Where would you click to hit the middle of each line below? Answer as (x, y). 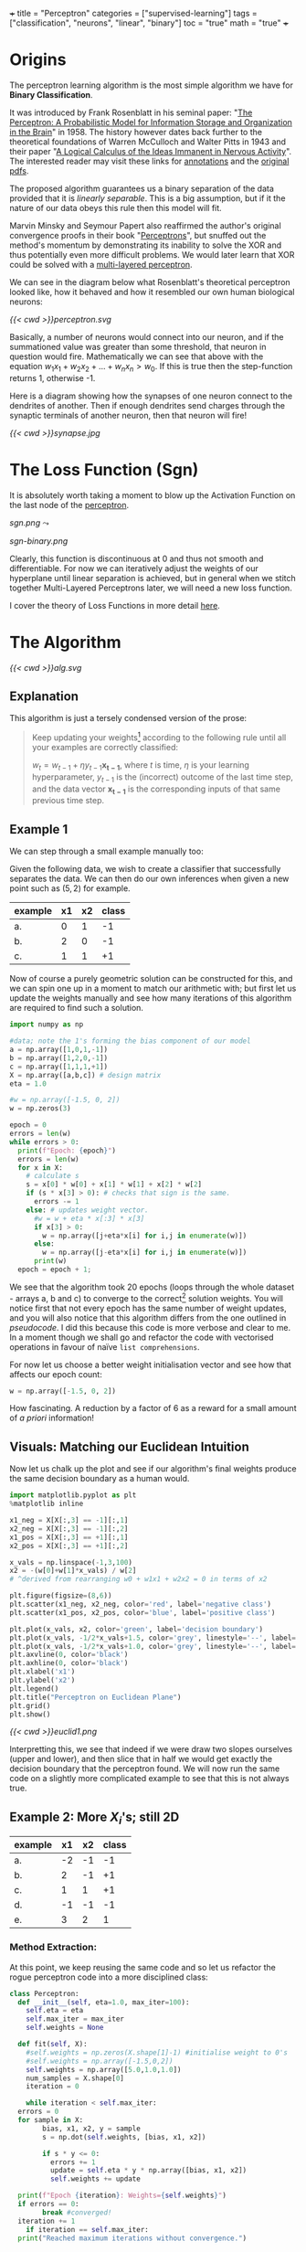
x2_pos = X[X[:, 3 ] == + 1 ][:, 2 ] (69, 1546)
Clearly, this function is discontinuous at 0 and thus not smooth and (137, 558)
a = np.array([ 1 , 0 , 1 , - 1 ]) (58, 1050)
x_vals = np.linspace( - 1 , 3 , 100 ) (71, 1562)
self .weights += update (95, 2179)
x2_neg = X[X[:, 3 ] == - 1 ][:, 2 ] (69, 1529)
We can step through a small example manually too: (106, 851)
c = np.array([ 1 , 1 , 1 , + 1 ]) (58, 1067)
